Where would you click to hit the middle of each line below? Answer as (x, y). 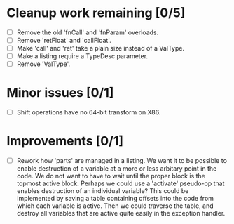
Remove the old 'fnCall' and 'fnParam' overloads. (88, 32)
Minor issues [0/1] (60, 93)
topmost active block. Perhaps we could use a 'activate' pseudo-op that (121, 183)
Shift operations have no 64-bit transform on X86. (89, 112)
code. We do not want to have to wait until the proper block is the (111, 176)
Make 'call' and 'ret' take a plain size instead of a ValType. (101, 48)
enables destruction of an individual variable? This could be (103, 191)
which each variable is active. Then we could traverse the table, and (115, 206)
